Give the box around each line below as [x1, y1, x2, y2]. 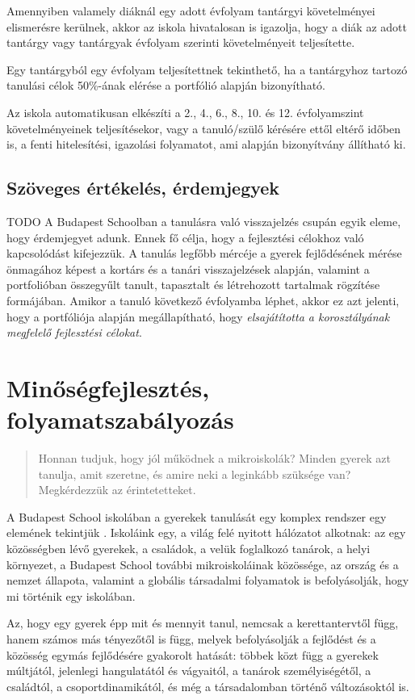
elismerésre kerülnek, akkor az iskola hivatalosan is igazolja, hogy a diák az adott [6, 18, 407, 35]
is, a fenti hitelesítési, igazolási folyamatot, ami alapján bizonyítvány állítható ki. [6, 136, 406, 153]
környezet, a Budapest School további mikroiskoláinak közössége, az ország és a [6, 555, 399, 572]
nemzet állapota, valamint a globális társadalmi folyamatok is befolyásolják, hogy [6, 572, 409, 589]
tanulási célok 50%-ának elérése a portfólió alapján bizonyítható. [6, 77, 325, 94]
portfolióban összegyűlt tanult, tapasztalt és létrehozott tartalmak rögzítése [6, 276, 380, 293]
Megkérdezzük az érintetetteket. [38, 481, 196, 498]
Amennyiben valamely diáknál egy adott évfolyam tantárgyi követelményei [6, 2, 375, 19]
